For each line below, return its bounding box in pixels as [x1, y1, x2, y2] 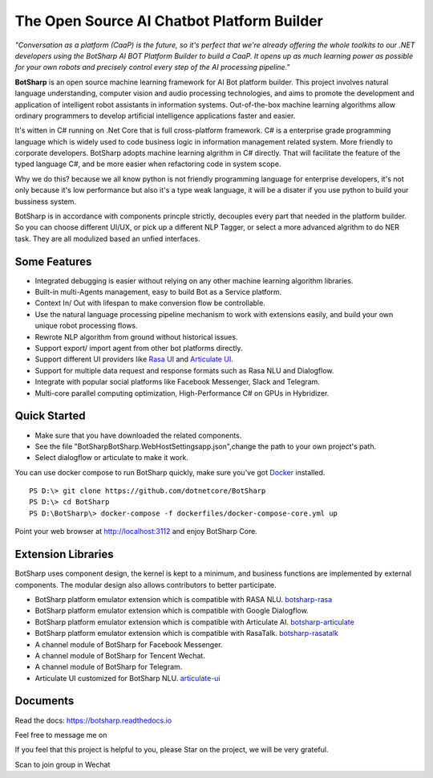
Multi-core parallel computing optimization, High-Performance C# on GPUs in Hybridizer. [34, 388, 330, 397]
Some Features [14, 255, 92, 268]
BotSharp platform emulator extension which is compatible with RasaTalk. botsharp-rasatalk [34, 629, 338, 638]
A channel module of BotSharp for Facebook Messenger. [34, 639, 224, 650]
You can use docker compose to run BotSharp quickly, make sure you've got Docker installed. [14, 467, 326, 477]
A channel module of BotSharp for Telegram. [34, 662, 183, 672]
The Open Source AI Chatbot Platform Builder [14, 12, 324, 30]
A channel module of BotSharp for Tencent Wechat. [34, 650, 206, 660]
